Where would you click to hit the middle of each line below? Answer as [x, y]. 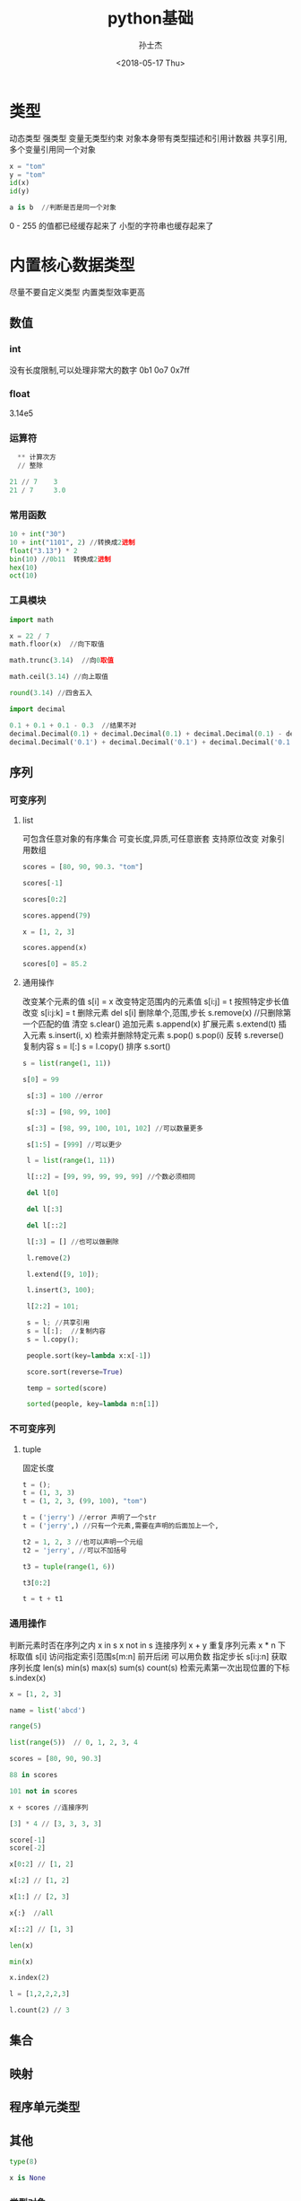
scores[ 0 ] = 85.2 [55, 964]
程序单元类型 [45, 2107]
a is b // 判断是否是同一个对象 [63, 207]
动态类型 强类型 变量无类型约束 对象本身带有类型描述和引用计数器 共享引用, [148, 138]
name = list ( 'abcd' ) [48, 1710]
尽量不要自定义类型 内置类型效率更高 [77, 292]
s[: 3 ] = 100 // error [65, 1096]
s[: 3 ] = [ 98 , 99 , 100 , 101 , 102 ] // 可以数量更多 [115, 1128]
